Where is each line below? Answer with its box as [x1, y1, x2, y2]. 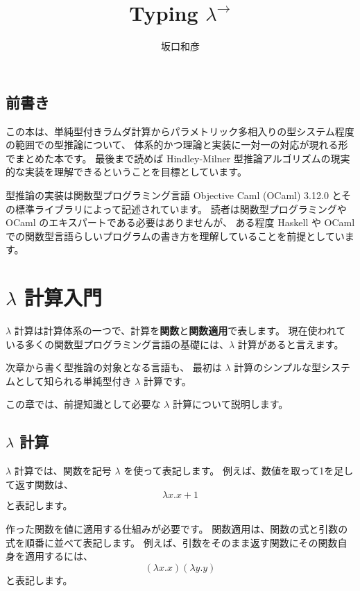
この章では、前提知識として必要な [6, 397, 161, 411]
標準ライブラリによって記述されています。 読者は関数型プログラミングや [15, 201, 347, 216]
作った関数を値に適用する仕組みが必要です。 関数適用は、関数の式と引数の [6, 521, 348, 536]
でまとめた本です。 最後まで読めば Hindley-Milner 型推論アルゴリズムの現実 [6, 151, 350, 165]
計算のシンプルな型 [234, 360, 321, 375]
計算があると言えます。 [237, 336, 344, 351]
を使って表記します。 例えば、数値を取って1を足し [123, 463, 354, 478]
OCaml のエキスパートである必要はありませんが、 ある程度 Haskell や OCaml [6, 215, 355, 230]
